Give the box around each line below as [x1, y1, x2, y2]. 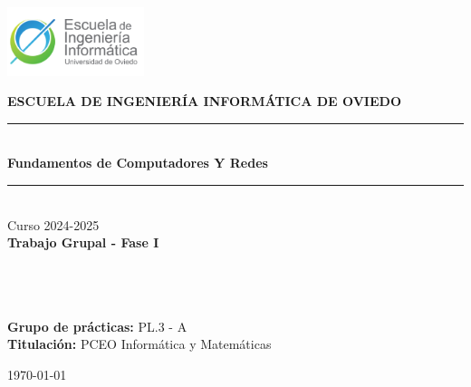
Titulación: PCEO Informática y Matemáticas [7, 334, 272, 353]
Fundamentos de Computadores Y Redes [7, 153, 268, 172]
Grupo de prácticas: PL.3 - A [7, 316, 187, 335]
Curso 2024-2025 [7, 215, 100, 234]
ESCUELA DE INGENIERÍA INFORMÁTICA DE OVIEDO [7, 92, 401, 111]
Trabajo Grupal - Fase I [7, 233, 159, 252]
